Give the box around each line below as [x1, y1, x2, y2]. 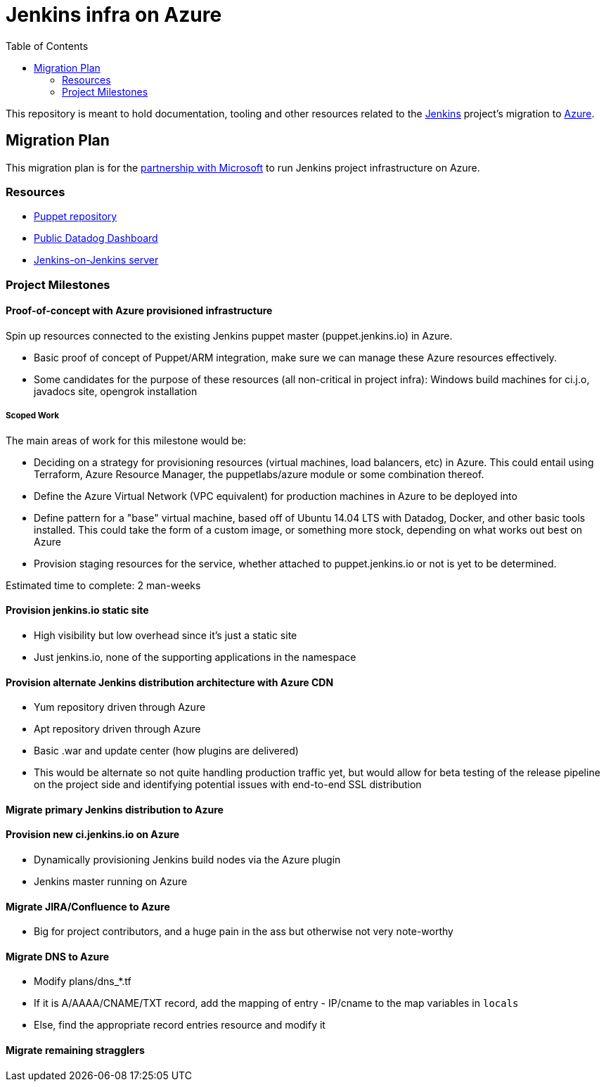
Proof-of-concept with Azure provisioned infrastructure [6, 304, 273, 317]
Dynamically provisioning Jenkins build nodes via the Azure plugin [34, 853, 341, 866]
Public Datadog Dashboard [34, 232, 158, 245]
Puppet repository [34, 210, 117, 223]
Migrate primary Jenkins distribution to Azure [6, 803, 224, 816]
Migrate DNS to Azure [6, 950, 110, 963]
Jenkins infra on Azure [6, 3, 222, 27]
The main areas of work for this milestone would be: [6, 434, 247, 446]
